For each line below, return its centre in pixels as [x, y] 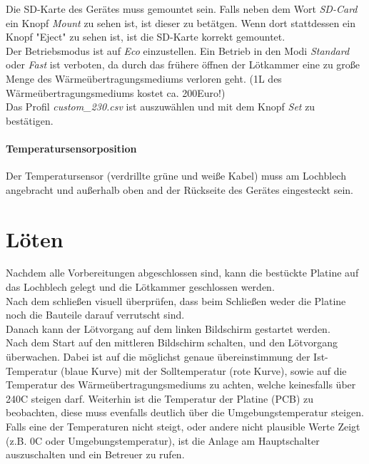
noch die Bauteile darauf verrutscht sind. [95, 315]
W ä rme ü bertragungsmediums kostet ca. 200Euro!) [116, 92]
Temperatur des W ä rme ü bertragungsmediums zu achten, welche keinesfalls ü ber [181, 385]
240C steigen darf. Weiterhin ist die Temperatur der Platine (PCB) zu [160, 398]
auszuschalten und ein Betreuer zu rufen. [95, 454]
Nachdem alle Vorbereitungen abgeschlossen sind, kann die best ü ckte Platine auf [182, 273]
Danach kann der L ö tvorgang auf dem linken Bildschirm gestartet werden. [168, 328]
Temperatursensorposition [71, 148]
